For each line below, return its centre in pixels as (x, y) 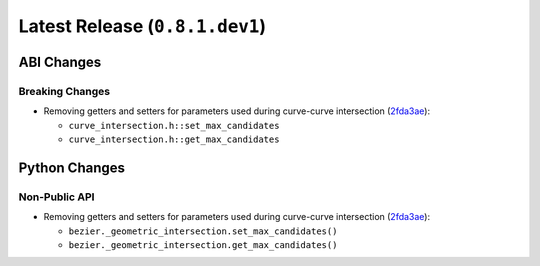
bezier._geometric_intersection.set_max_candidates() (203, 231)
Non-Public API (56, 197)
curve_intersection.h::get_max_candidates (174, 139)
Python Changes (71, 167)
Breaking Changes (64, 91)
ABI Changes (60, 61)
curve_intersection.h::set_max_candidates (174, 125)
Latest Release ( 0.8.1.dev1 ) (142, 26)
